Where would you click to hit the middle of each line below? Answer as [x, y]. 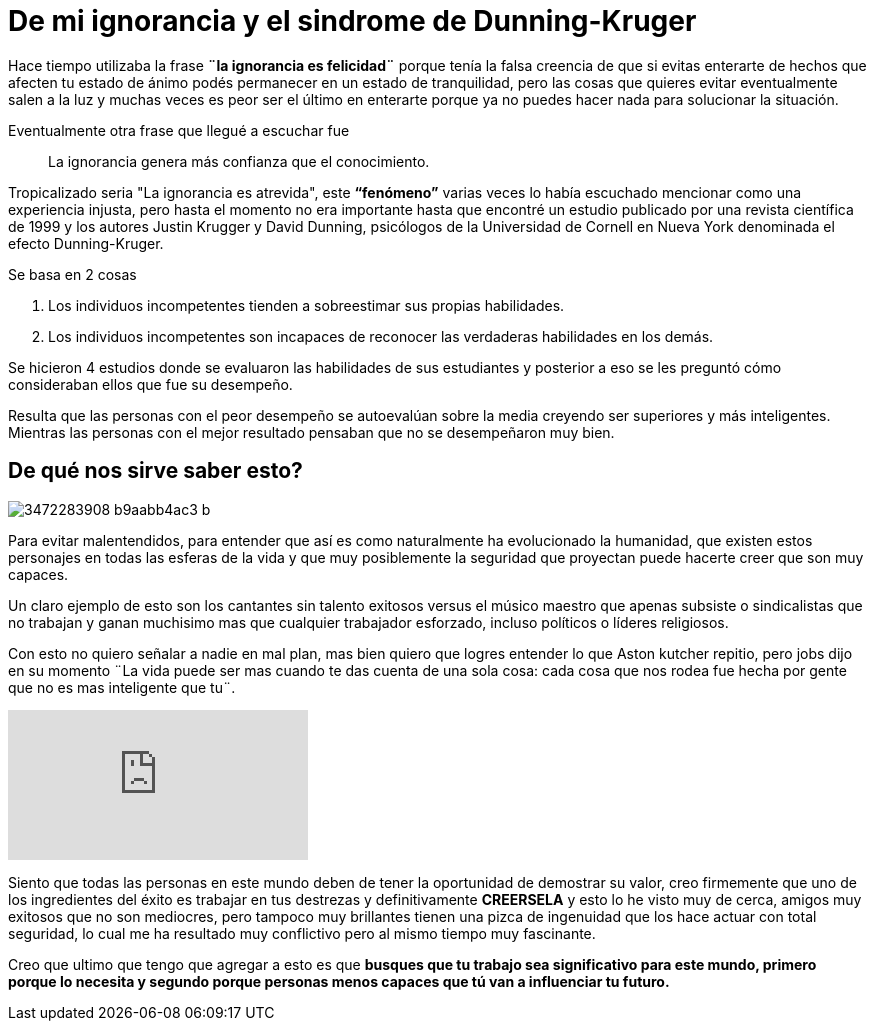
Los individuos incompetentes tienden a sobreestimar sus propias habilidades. [306, 305]
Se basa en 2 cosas [72, 274]
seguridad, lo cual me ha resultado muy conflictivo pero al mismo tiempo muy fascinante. [302, 933]
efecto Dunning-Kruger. [86, 243]
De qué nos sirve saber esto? [155, 471]
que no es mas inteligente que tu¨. [122, 687]
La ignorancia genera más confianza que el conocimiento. [239, 161]
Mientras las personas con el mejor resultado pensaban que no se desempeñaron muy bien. [311, 432]
